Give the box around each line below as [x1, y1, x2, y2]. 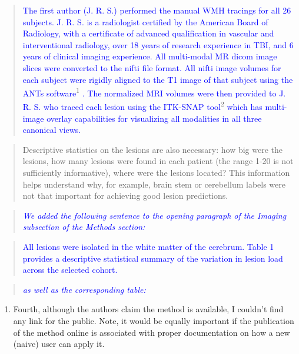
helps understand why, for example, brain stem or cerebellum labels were [22, 178, 286, 190]
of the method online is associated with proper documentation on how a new [13, 326, 290, 338]
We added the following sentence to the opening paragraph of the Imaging [22, 209, 287, 221]
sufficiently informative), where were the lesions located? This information [22, 166, 290, 179]
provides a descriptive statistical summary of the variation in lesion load [22, 252, 283, 264]
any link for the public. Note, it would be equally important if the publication [13, 314, 294, 326]
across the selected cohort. [22, 263, 118, 276]
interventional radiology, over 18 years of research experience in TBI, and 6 [22, 38, 294, 51]
